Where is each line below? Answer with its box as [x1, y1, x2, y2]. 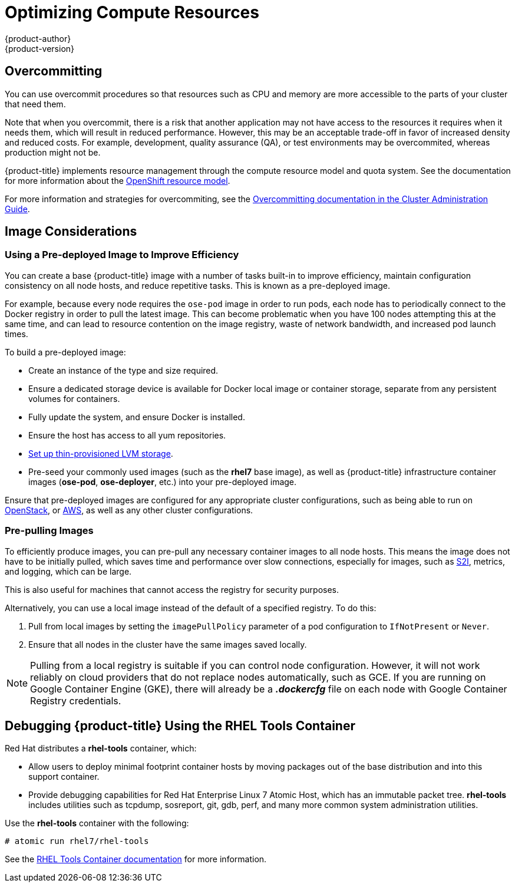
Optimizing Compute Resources [5, 2, 259, 22]
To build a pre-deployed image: [5, 347, 126, 357]
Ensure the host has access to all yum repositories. [28, 430, 226, 440]
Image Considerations [5, 224, 137, 239]
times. [5, 328, 28, 339]
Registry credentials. [30, 694, 121, 707]
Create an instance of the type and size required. [28, 365, 219, 375]
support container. [28, 771, 100, 782]
